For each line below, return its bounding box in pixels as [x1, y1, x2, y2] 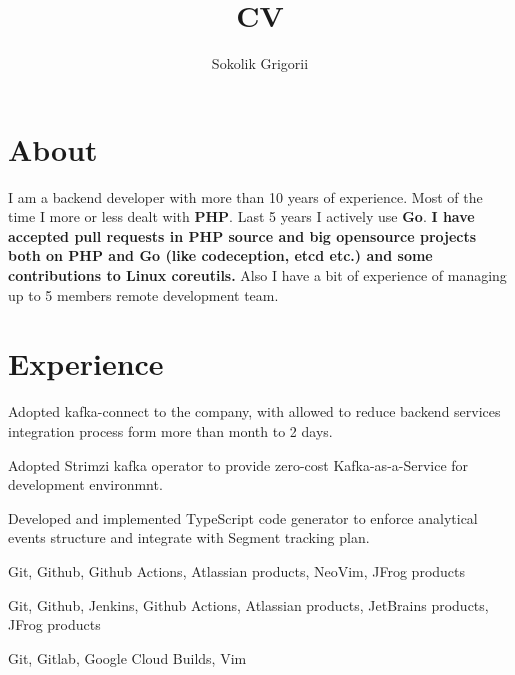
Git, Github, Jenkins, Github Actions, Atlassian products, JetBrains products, [8, 594, 489, 615]
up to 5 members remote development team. [8, 284, 279, 305]
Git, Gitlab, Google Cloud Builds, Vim [8, 647, 247, 668]
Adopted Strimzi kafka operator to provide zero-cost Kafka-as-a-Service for [8, 454, 469, 475]
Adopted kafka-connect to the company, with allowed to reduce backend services [8, 401, 501, 422]
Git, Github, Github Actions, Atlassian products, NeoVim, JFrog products [8, 560, 466, 581]
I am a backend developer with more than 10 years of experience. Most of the [8, 186, 483, 207]
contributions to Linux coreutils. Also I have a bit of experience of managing [8, 265, 507, 286]
